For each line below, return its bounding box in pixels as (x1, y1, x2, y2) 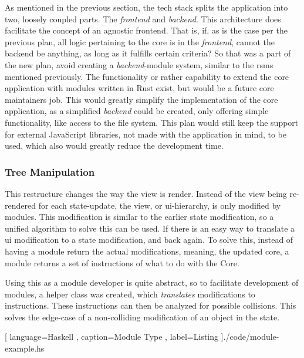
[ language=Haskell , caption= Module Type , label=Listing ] (5, 330, 224, 343)
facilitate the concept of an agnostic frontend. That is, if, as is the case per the (5, 24, 288, 36)
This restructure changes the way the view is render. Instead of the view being (5, 187, 287, 199)
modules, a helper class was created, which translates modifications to (5, 287, 255, 300)
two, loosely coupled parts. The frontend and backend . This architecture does (5, 12, 281, 25)
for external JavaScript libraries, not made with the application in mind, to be (5, 128, 287, 140)
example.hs (5, 342, 45, 354)
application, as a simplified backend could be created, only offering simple (5, 105, 269, 117)
